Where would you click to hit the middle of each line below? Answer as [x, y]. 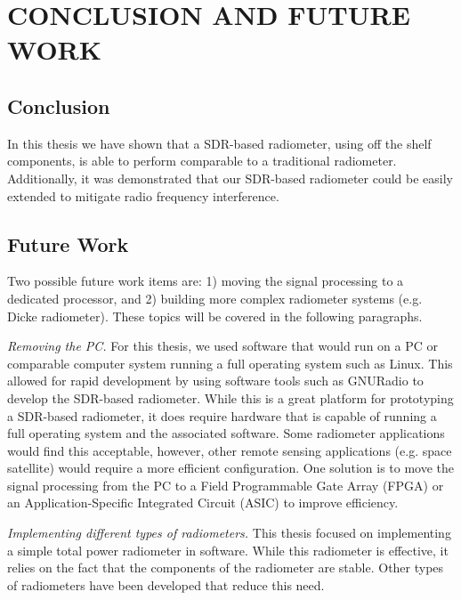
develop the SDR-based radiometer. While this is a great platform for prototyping [230, 397]
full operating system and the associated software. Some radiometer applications [226, 433]
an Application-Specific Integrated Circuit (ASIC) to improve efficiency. [203, 503]
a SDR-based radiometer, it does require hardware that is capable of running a [222, 415]
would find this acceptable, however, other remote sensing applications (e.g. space [230, 450]
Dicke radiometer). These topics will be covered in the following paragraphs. [215, 316]
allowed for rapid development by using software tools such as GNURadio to [215, 381]
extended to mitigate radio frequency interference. [143, 195]
